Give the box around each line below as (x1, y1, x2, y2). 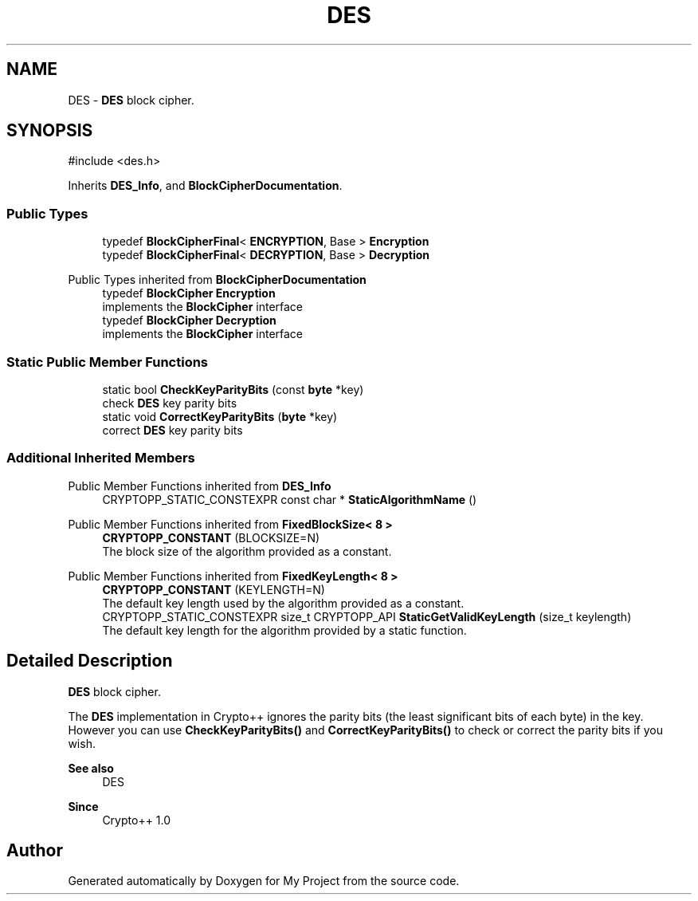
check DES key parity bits (102, 395, 237, 410)
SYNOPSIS (6, 120, 93, 141)
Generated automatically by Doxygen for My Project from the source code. (68, 874, 460, 888)
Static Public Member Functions (6, 353, 209, 370)
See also (68, 761, 114, 775)
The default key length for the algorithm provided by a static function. (102, 623, 467, 637)
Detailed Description (6, 651, 173, 671)
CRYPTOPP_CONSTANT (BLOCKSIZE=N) (102, 530, 320, 545)
